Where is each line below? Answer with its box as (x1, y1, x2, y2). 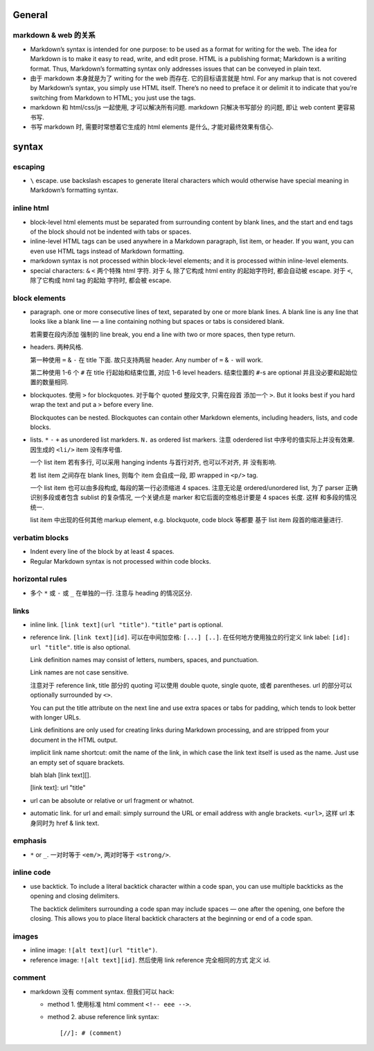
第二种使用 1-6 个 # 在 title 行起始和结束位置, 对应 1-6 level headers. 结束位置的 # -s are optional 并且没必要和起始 (30, 368, 352, 377)
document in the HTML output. (30, 736, 118, 744)
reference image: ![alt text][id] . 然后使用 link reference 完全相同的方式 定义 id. (30, 955, 271, 964)
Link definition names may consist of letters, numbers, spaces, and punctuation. (30, 656, 259, 664)
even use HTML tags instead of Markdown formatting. (30, 247, 185, 255)
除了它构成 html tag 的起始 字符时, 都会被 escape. (30, 276, 172, 284)
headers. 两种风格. (30, 343, 83, 351)
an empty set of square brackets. (30, 758, 125, 766)
